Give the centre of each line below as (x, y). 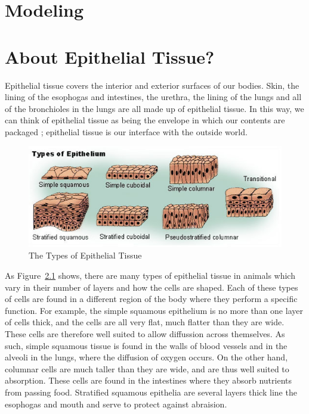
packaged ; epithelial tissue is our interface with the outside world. (126, 131)
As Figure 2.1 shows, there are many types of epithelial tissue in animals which (150, 275)
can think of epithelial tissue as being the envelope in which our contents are (145, 120)
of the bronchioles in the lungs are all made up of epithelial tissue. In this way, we (154, 108)
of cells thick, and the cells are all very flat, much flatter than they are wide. (145, 322)
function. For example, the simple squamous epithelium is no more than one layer (154, 310)
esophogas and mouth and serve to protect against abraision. (116, 404)
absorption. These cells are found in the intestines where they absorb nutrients (149, 380)
